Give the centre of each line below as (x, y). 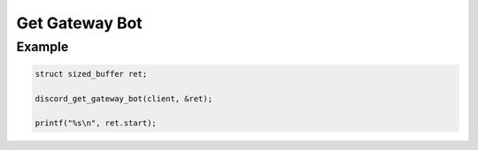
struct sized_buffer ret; (91, 74)
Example (42, 47)
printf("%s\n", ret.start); (96, 123)
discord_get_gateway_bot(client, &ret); (123, 98)
